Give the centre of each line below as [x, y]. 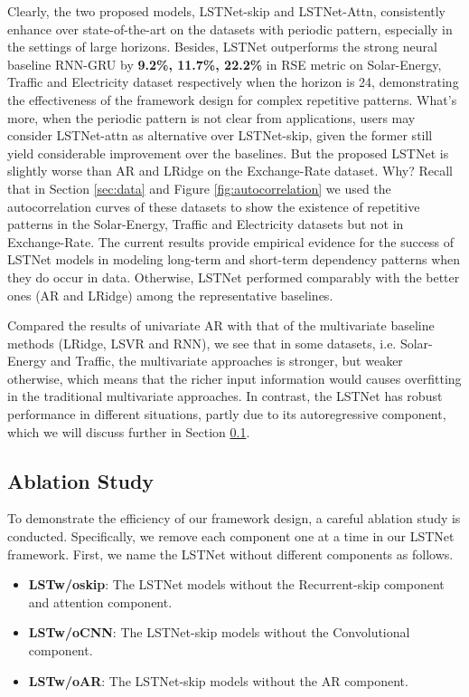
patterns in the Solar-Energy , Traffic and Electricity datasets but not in [206, 224]
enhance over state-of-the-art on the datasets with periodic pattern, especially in [230, 29]
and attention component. [100, 602]
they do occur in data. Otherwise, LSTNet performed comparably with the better [234, 277]
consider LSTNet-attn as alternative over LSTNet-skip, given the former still [220, 135]
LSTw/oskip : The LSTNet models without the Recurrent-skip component [236, 584]
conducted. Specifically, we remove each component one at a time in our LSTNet [231, 536]
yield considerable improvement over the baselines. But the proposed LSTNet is [228, 153]
